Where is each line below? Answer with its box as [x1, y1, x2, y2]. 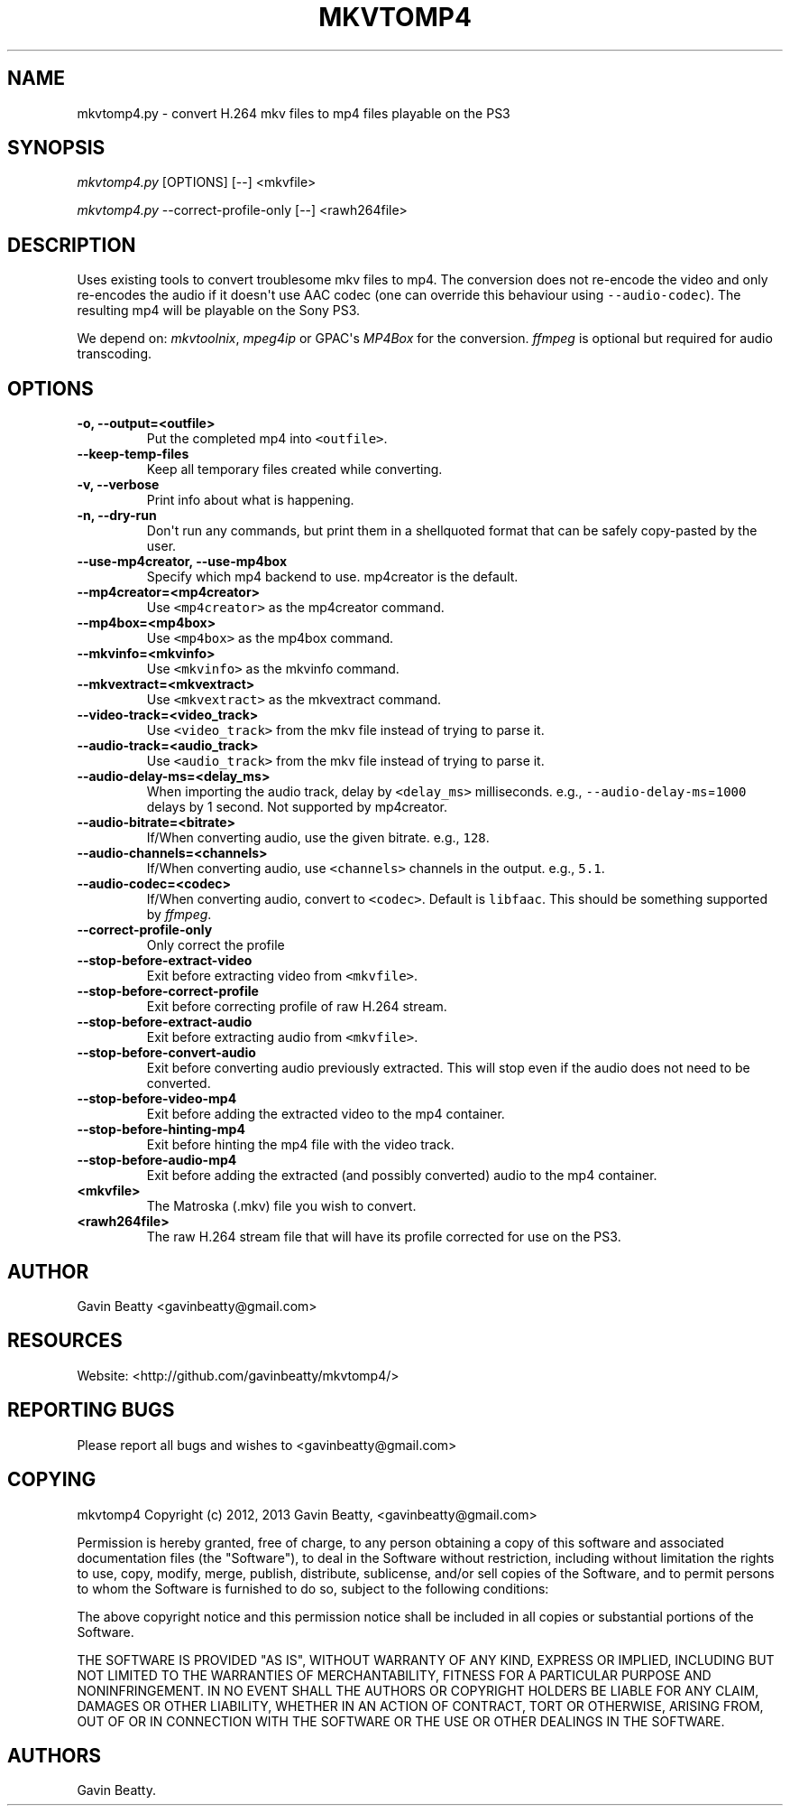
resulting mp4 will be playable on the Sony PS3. [77, 302, 361, 319]
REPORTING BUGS [7, 1399, 175, 1422]
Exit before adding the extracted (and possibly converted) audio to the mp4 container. [146, 1167, 657, 1184]
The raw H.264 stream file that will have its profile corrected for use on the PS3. [146, 1229, 621, 1245]
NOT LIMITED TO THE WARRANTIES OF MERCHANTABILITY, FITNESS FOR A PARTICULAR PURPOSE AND [77, 1667, 712, 1683]
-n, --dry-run [77, 507, 157, 524]
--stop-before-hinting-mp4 [77, 1121, 245, 1138]
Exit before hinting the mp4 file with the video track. [146, 1137, 455, 1153]
